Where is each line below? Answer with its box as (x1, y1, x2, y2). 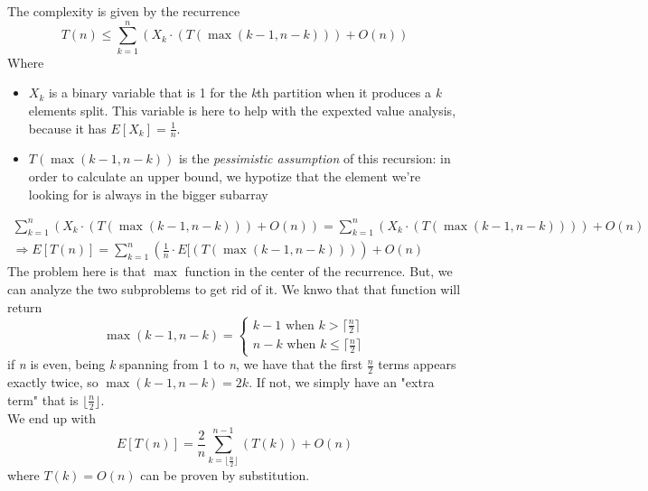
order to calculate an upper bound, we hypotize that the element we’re (28, 166, 421, 185)
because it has (28, 118, 107, 137)
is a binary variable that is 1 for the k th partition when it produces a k (48, 83, 442, 102)
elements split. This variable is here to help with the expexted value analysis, (28, 100, 456, 119)
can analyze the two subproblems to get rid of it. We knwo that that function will (7, 280, 461, 299)
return (7, 297, 42, 316)
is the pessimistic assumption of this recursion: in (178, 149, 451, 168)
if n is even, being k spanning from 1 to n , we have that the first (7, 355, 363, 374)
